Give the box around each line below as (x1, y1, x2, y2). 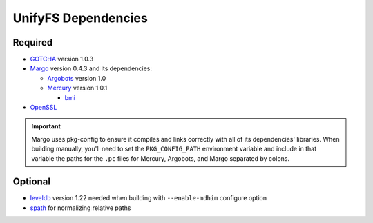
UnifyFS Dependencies (12, 10, 148, 26)
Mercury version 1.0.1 (47, 84, 108, 93)
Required (12, 37, 53, 48)
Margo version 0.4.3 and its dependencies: (30, 64, 152, 72)
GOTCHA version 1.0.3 (30, 55, 94, 64)
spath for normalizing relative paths (30, 204, 131, 212)
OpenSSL (30, 104, 57, 112)
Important (31, 122, 61, 130)
